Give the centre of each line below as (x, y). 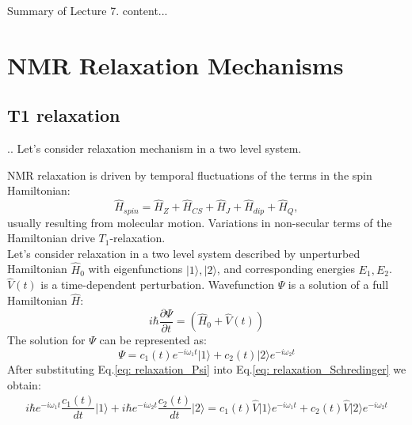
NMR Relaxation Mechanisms (175, 65)
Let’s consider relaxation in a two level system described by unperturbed (184, 253)
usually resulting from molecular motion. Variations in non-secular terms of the (200, 222)
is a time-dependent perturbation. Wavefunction (157, 285)
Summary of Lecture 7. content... (88, 10)
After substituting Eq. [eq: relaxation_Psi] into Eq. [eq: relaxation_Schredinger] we (207, 368)
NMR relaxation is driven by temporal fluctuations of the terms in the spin (190, 175)
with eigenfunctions (135, 269)
